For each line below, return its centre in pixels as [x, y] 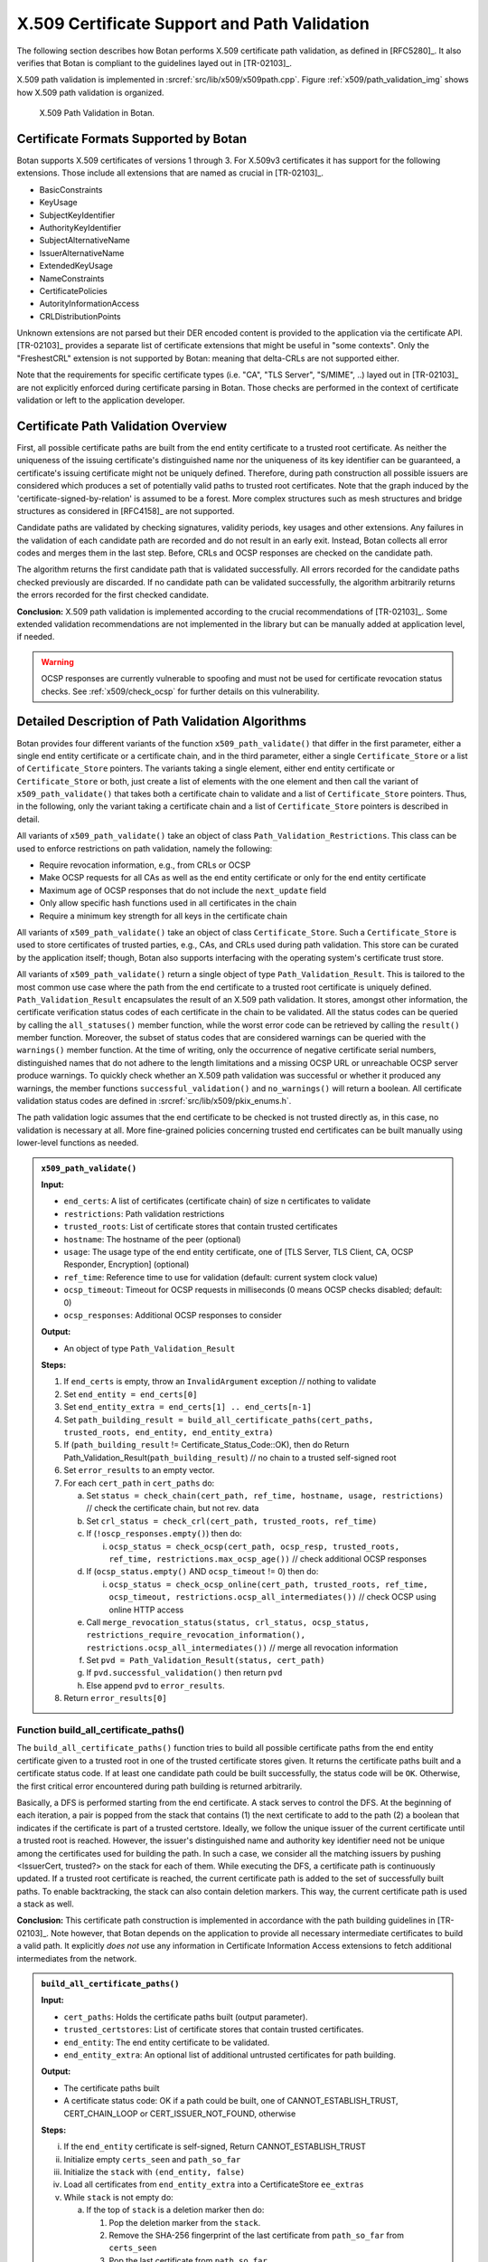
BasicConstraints [71, 189]
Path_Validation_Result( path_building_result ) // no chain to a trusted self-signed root [230, 1458]
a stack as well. [45, 1904]
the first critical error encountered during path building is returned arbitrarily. [160, 1786]
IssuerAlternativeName [82, 252]
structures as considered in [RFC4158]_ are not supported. [126, 510]
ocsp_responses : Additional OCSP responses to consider [173, 1315]
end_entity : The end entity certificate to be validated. [167, 2042]
